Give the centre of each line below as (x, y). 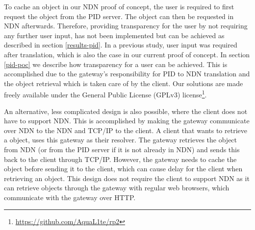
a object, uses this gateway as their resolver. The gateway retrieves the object (121, 140)
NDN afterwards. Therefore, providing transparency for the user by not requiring (126, 26)
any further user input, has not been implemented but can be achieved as (114, 35)
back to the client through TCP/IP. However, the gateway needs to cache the (120, 159)
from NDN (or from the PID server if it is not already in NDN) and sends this (122, 149)
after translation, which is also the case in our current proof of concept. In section (127, 54)
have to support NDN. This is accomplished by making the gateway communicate (127, 121)
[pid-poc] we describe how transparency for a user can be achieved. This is (116, 64)
